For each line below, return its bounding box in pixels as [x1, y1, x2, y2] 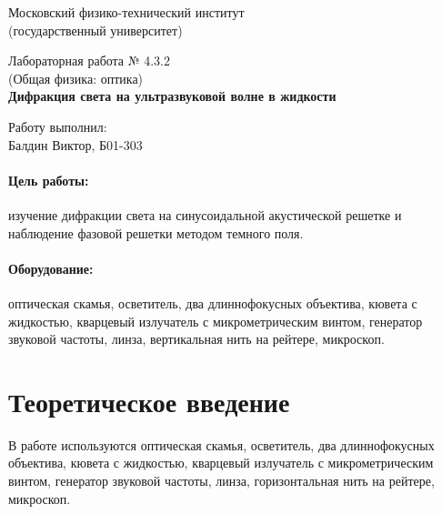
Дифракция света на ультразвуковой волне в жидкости [8, 86, 337, 106]
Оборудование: [8, 258, 94, 277]
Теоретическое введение [8, 382, 290, 419]
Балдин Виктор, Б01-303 [8, 135, 143, 154]
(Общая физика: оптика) [8, 68, 144, 87]
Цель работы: [8, 170, 89, 189]
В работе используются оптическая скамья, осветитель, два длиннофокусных [8, 435, 435, 454]
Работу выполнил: [8, 116, 107, 136]
